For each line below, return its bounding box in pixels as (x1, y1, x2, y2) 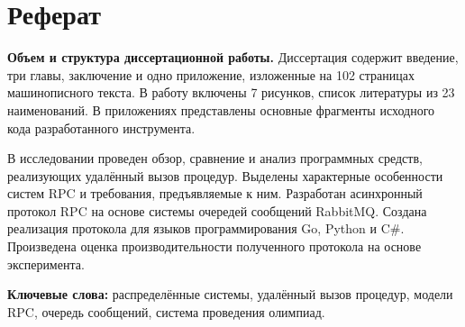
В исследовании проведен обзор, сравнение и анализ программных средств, (7, 149, 423, 168)
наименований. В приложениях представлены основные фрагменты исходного (7, 100, 435, 119)
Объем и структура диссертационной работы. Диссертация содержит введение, (7, 48, 459, 67)
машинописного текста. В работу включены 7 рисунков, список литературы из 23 (7, 83, 455, 102)
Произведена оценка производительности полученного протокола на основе (7, 237, 422, 256)
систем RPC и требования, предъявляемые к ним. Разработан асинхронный (7, 184, 423, 203)
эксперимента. (7, 254, 85, 273)
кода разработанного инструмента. (7, 118, 196, 137)
